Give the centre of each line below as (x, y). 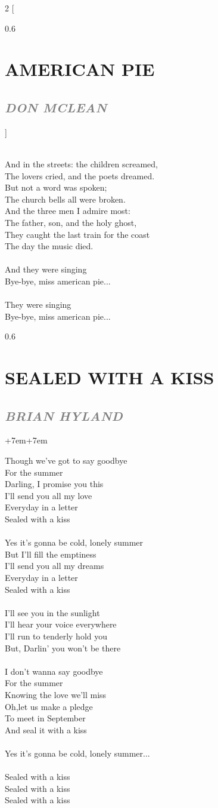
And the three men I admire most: (68, 211)
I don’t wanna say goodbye (54, 671)
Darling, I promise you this (54, 484)
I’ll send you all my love (49, 495)
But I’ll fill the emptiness (51, 554)
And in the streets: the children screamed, (81, 163)
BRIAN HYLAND (64, 415)
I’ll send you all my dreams (54, 566)
